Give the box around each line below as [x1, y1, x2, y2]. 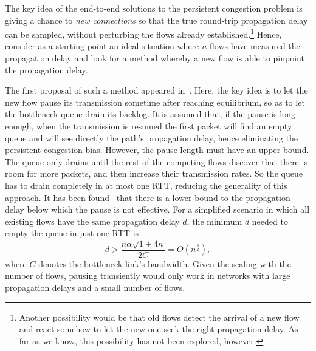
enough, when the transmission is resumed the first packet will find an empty [5, 120, 292, 132]
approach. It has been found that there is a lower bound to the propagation [5, 191, 290, 203]
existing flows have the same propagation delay [5, 214, 180, 227]
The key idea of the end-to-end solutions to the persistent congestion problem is [5, 2, 303, 14]
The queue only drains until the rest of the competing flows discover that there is [5, 155, 307, 168]
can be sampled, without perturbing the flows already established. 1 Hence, [5, 26, 282, 40]
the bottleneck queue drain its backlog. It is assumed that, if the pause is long [5, 107, 296, 120]
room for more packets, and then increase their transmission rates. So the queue [5, 167, 303, 180]
